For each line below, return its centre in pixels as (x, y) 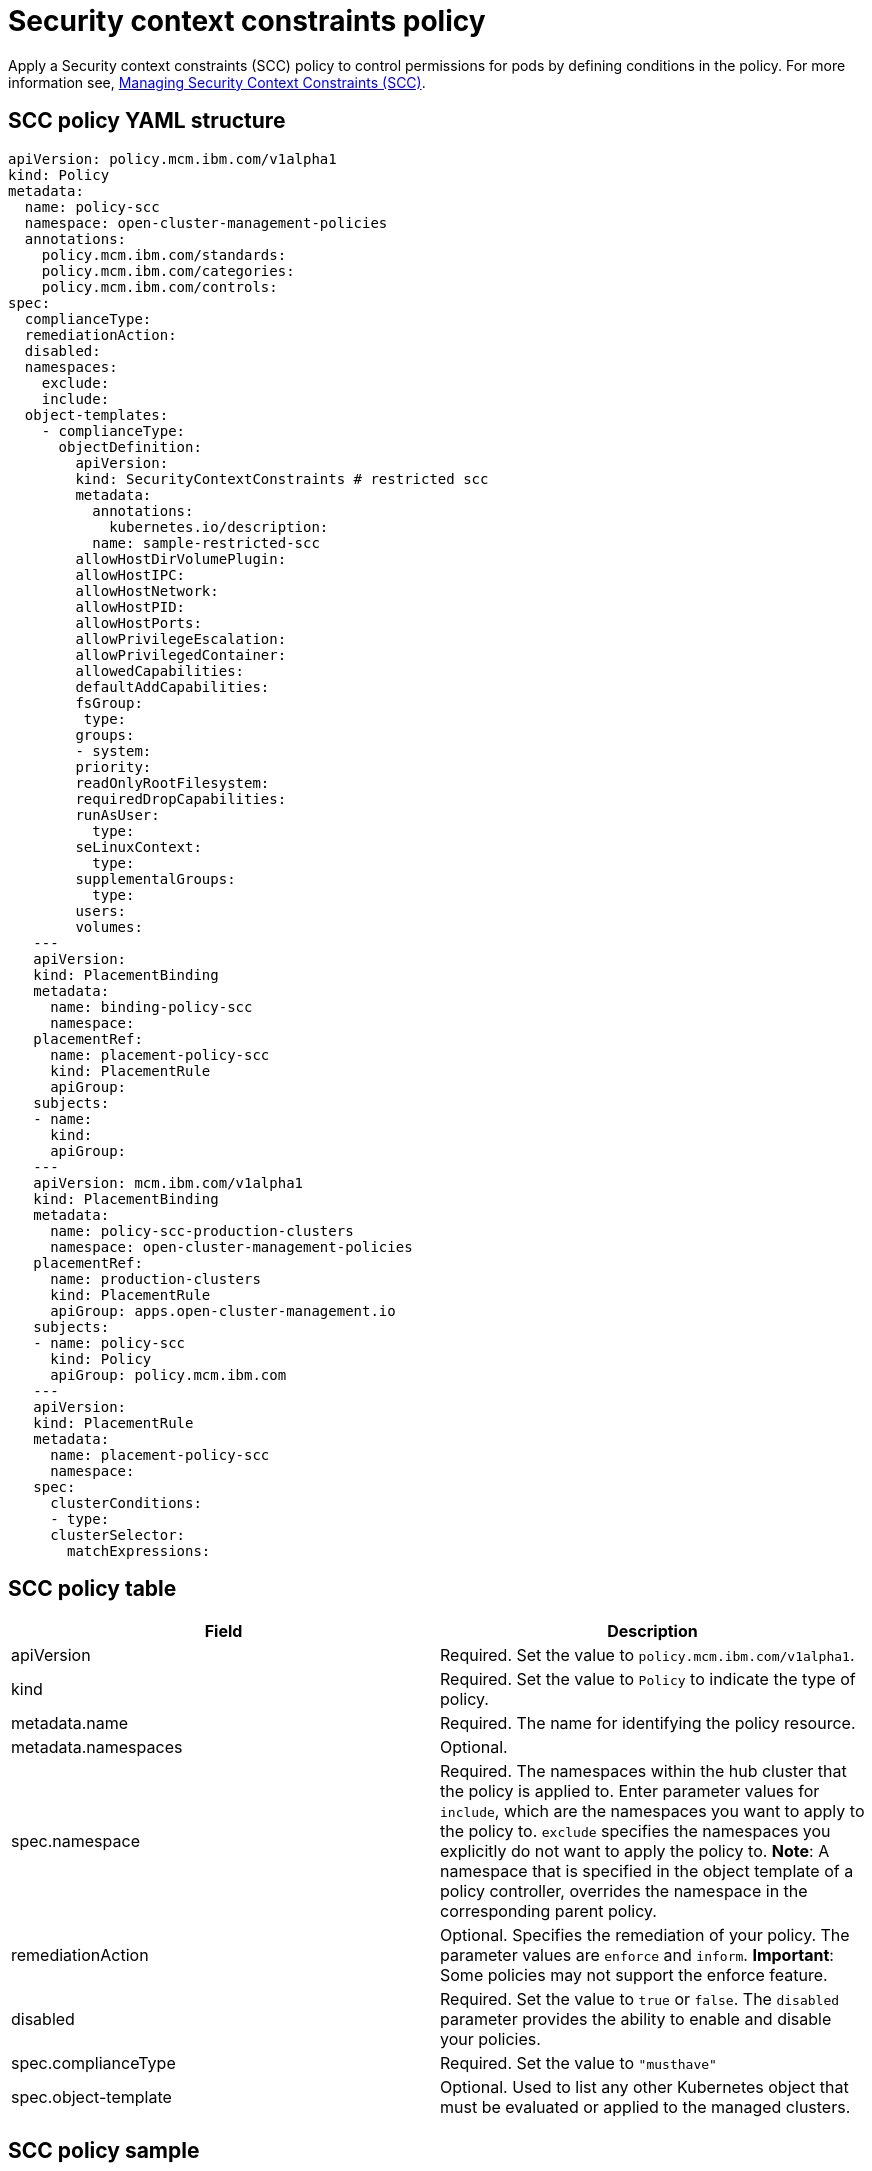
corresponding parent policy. (548, 1911)
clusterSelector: (118, 1534)
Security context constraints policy (247, 21)
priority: (113, 766)
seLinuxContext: (138, 846)
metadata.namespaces (97, 1747)
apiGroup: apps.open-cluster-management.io (223, 1310)
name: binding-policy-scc (151, 1006)
